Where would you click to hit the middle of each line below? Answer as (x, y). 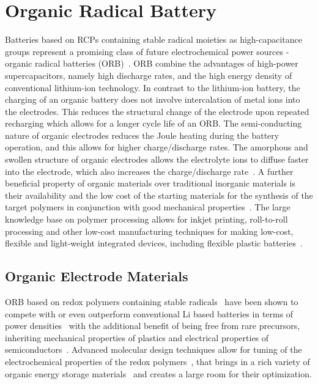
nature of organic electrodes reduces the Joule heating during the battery (142, 135)
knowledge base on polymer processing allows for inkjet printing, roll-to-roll (146, 219)
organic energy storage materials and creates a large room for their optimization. (158, 373)
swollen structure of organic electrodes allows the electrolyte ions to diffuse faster (157, 159)
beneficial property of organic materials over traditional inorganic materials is (150, 183)
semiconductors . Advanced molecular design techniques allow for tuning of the (153, 349)
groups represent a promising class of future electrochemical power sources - (147, 51)
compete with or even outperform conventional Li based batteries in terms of (149, 313)
